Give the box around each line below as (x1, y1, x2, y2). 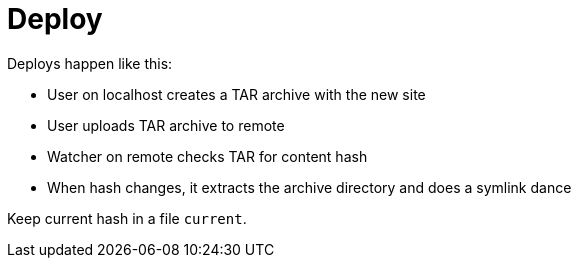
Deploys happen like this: (7, 54, 173, 72)
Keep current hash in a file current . (7, 209, 247, 227)
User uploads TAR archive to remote (47, 116, 285, 134)
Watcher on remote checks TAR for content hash (47, 147, 368, 165)
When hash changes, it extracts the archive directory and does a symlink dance (47, 178, 572, 196)
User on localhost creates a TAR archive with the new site (47, 85, 426, 103)
